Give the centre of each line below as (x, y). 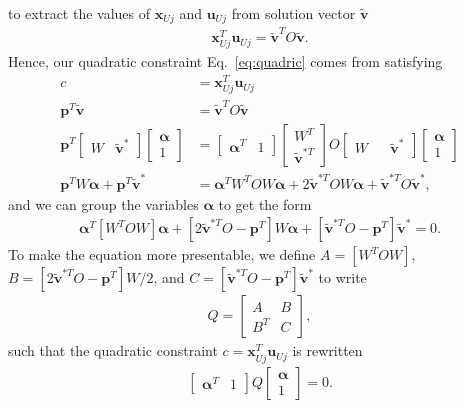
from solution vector (293, 13)
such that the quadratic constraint (113, 350)
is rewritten (327, 350)
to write (342, 277)
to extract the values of (79, 13)
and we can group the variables (103, 203)
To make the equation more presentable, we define (162, 254)
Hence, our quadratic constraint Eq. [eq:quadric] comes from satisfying (225, 61)
